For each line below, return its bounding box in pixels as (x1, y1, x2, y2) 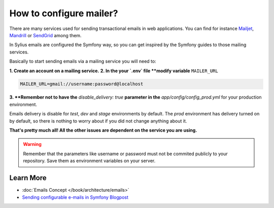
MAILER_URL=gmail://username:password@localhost (20, 81, 144, 87)
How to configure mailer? (9, 8, 118, 19)
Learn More (9, 173, 47, 183)
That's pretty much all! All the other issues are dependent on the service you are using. (9, 127, 197, 133)
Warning (23, 141, 42, 147)
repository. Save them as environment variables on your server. (23, 158, 156, 164)
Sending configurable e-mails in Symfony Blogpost (22, 194, 129, 200)
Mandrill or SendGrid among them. (9, 32, 82, 38)
